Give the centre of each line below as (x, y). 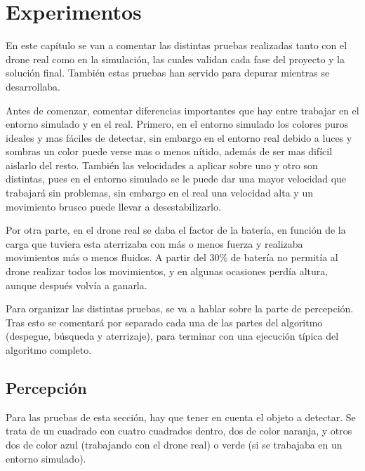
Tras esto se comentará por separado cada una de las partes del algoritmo (164, 322)
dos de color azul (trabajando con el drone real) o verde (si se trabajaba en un (174, 444)
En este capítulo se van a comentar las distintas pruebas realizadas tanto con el (177, 45)
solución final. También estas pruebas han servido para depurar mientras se (168, 73)
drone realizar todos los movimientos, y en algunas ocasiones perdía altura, (167, 271)
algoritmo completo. (49, 350)
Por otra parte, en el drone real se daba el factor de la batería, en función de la (176, 230)
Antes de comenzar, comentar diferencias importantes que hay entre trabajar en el (182, 110)
